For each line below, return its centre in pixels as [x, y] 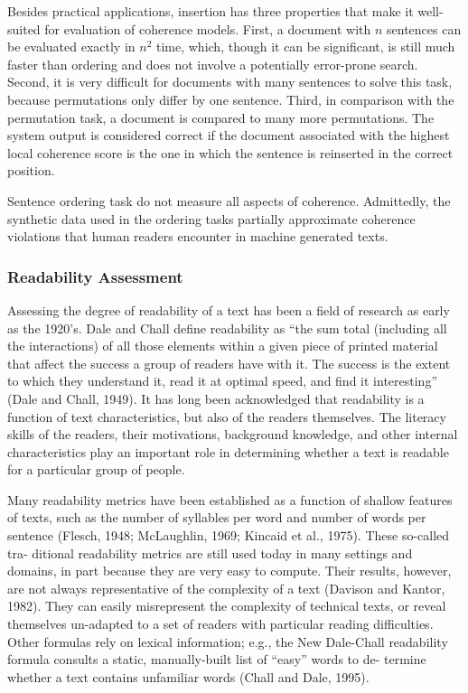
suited [24, 28]
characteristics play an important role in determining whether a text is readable [228, 451]
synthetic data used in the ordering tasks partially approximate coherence [211, 218]
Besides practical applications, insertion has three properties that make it [211, 11]
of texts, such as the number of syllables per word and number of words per [217, 517]
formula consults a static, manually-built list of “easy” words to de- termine [217, 659]
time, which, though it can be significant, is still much [305, 47]
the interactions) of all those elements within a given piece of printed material [223, 346]
